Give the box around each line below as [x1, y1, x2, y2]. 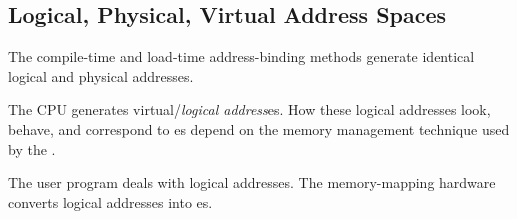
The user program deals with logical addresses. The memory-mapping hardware [8, 172, 496, 193]
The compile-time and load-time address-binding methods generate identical [8, 46, 475, 67]
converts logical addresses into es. [8, 191, 213, 212]
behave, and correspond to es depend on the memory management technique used [8, 118, 510, 139]
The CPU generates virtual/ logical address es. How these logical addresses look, [8, 99, 491, 120]
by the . [8, 138, 56, 159]
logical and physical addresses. [8, 65, 194, 86]
